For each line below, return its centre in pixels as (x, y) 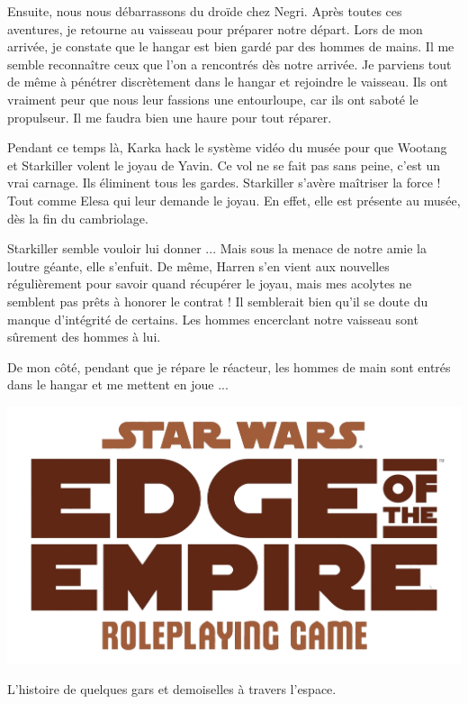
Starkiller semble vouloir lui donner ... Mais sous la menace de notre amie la (217, 248)
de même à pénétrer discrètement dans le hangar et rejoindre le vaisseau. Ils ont (228, 82)
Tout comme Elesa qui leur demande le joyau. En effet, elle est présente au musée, (234, 200)
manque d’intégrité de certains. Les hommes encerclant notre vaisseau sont (213, 319)
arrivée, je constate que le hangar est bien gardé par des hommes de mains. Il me (231, 46)
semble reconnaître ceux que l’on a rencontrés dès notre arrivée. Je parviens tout (229, 64)
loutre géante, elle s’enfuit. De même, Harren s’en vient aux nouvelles (198, 265)
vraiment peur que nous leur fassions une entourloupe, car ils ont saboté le (213, 99)
